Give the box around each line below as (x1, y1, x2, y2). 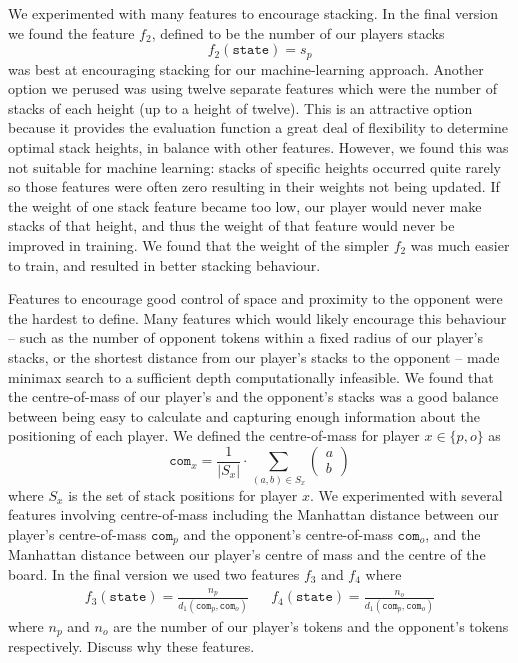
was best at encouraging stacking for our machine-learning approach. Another (8, 58, 484, 79)
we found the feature (8, 22, 135, 43)
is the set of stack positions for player (68, 484, 298, 505)
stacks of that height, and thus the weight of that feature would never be (8, 215, 455, 236)
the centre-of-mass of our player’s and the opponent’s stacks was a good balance (8, 386, 499, 407)
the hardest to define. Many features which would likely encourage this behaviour (8, 307, 507, 328)
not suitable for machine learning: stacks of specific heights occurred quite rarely (8, 156, 501, 177)
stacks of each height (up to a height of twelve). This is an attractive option (8, 97, 473, 118)
